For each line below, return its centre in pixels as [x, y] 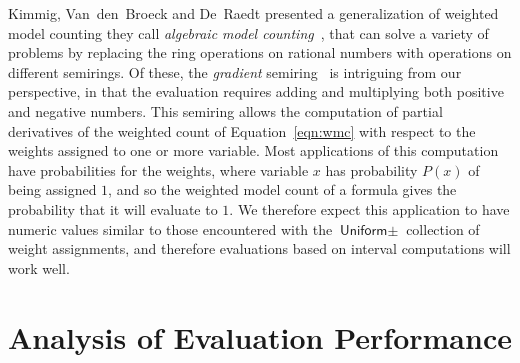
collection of [443, 228]
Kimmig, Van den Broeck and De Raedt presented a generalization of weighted [253, 13]
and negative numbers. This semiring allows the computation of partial [225, 110]
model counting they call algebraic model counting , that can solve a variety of [248, 32]
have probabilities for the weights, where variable [158, 169]
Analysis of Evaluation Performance [260, 336]
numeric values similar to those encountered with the [170, 228]
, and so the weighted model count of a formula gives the [282, 189]
